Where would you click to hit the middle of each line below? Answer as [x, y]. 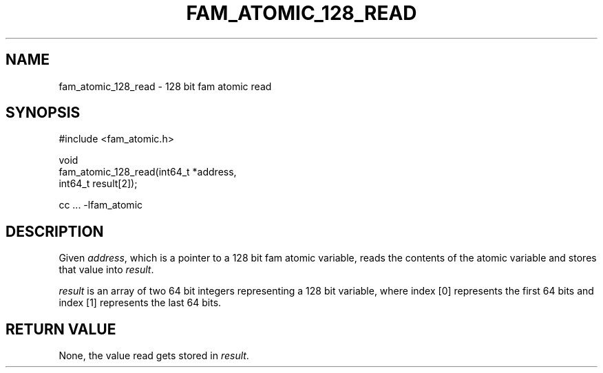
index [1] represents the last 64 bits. [140, 303]
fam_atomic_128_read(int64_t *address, [148, 172]
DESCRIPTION [55, 231]
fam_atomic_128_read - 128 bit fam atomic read [165, 86]
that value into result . [106, 270]
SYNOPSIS [43, 113]
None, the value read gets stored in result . [154, 356]
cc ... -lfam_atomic [101, 205]
